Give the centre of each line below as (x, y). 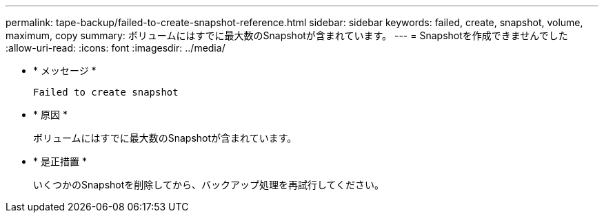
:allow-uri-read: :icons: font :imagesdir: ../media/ (115, 48)
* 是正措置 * (60, 161)
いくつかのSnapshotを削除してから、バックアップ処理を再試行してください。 (209, 185)
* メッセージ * (65, 70)
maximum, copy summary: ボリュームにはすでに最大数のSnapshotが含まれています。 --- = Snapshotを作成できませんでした (287, 35)
